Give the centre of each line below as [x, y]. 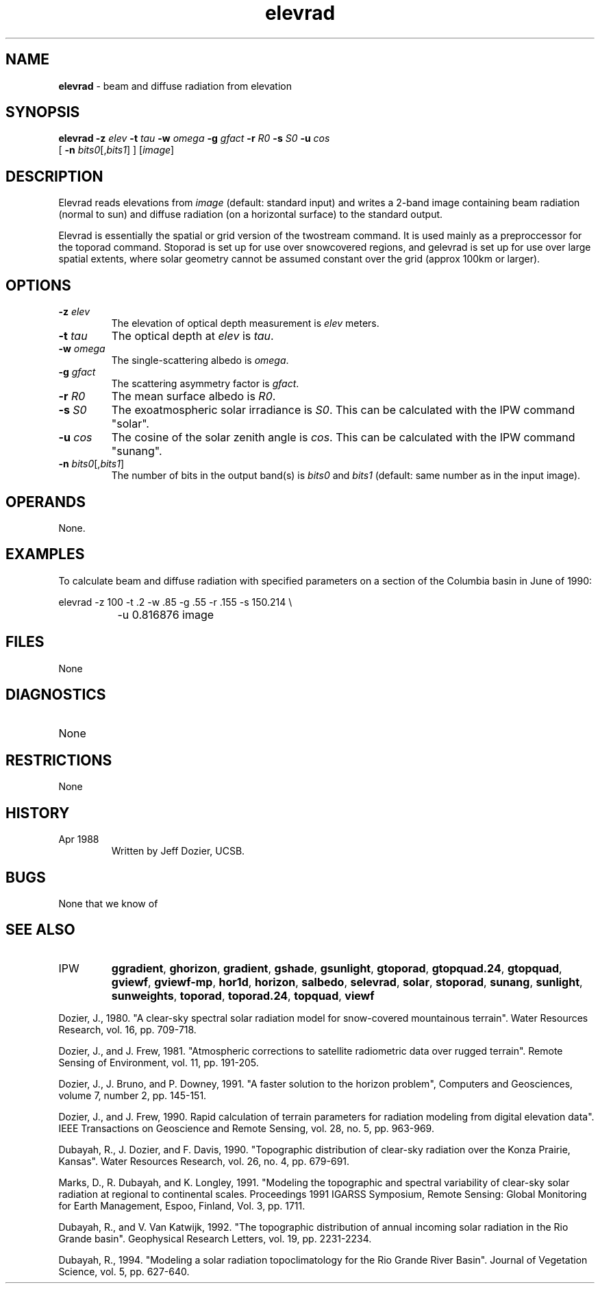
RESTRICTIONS [59, 760]
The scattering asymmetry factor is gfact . [205, 384]
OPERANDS [46, 502]
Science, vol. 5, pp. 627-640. [124, 1271]
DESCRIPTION [54, 176]
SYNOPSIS [43, 112]
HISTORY [38, 813]
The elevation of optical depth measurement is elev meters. [245, 323]
